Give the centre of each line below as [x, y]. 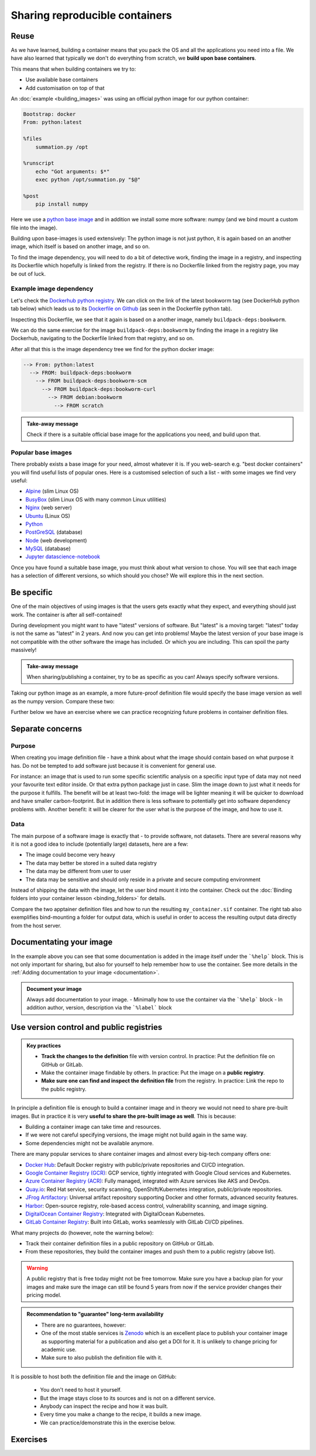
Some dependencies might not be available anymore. [90, 1143]
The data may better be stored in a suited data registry [91, 863]
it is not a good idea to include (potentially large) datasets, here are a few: [99, 844]
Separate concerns [47, 729]
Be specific [32, 593]
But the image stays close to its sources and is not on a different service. [128, 1398]
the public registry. [64, 1089]
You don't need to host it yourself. [81, 1390]
